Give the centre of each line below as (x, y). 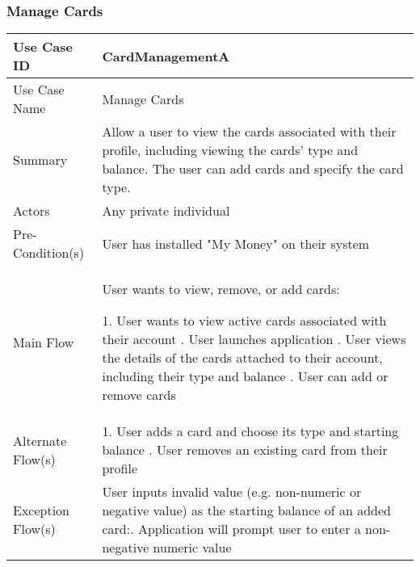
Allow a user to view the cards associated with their (249, 132)
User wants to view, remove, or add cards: (221, 289)
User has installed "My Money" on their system (236, 243)
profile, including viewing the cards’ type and (230, 150)
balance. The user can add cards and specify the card (253, 169)
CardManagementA (166, 56)
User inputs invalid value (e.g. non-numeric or (232, 492)
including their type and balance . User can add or (245, 376)
